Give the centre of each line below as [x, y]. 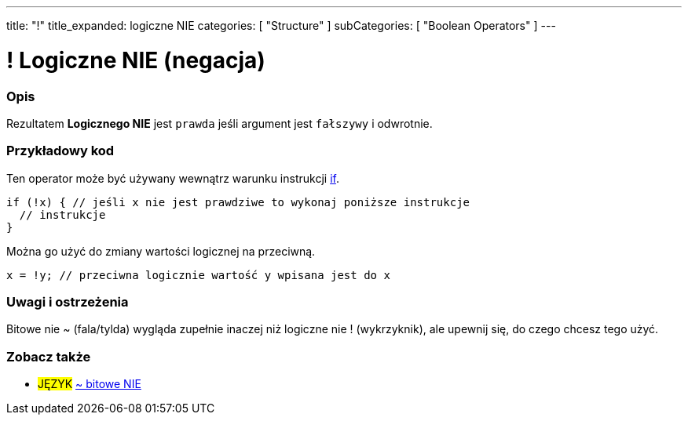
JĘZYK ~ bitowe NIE [90, 384]
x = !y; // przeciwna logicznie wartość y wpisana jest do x [198, 275]
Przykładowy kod [60, 151]
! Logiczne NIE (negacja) [136, 60]
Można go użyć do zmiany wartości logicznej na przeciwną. [161, 251]
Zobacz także [49, 356]
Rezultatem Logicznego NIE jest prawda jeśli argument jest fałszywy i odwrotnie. [220, 123]
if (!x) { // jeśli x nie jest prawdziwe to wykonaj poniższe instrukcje [238, 202]
